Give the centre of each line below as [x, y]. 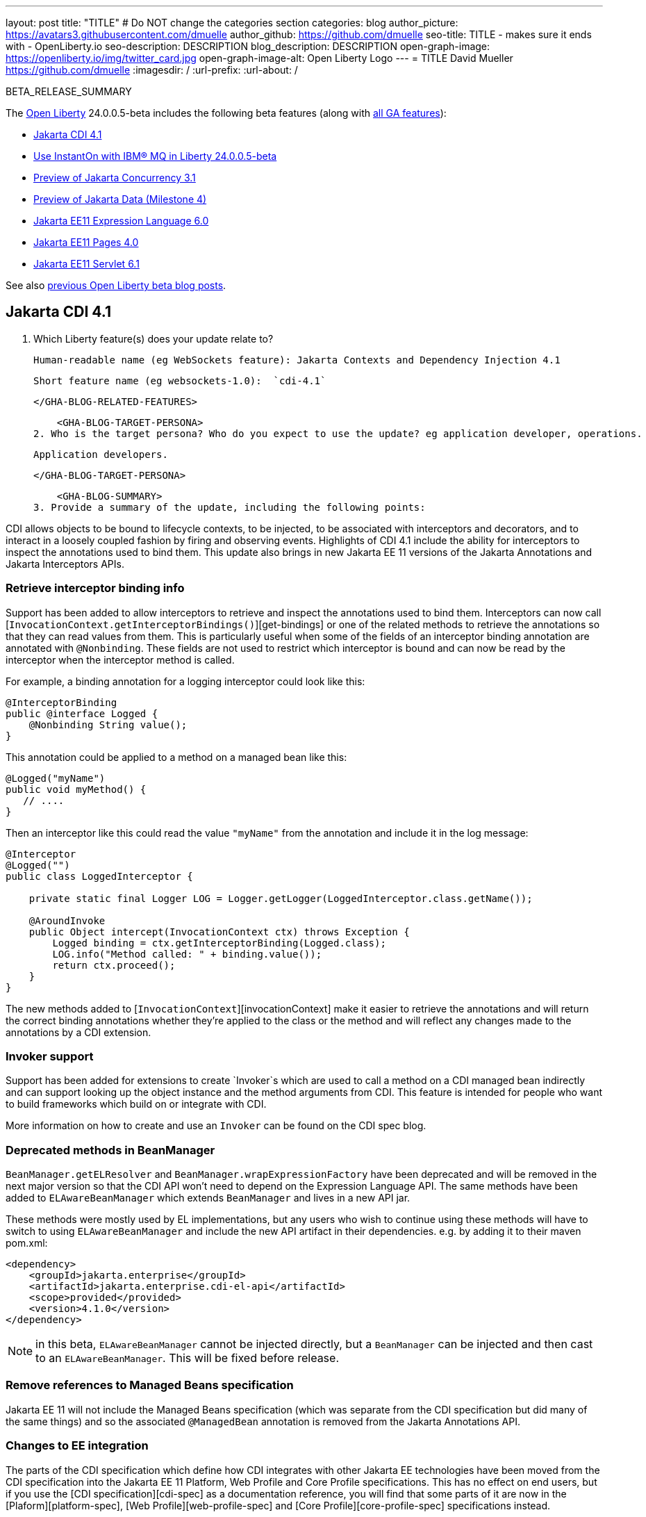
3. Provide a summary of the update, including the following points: [230, 507]
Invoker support [50, 1056]
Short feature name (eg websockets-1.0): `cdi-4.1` [180, 380]
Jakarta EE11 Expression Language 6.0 [121, 221]
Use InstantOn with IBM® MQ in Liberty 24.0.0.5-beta [155, 156]
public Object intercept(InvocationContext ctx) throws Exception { [219, 932]
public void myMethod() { [76, 789]
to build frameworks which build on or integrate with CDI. [136, 1104]
